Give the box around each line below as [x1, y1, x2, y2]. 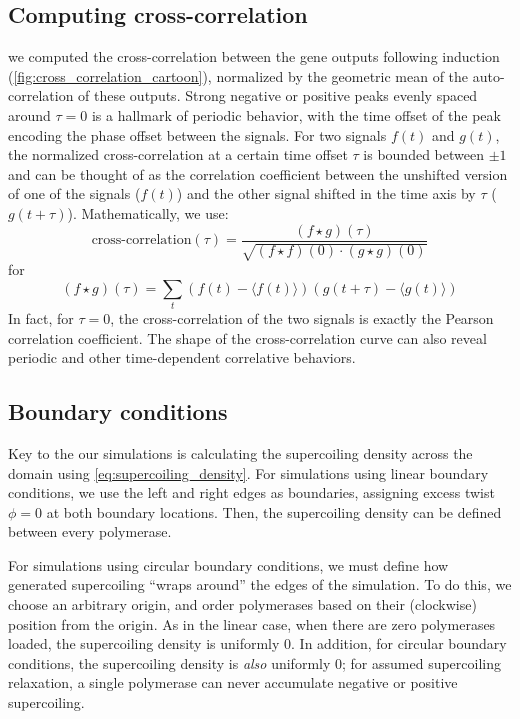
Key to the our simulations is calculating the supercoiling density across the [8, 442, 473, 463]
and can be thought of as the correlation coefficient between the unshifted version [8, 163, 508, 184]
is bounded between [363, 144, 484, 165]
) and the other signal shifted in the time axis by [176, 183, 476, 204]
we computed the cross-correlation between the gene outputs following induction [8, 46, 500, 67]
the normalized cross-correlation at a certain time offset [8, 144, 348, 165]
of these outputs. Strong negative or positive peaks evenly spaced [78, 85, 478, 106]
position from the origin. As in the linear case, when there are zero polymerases [8, 613, 496, 634]
